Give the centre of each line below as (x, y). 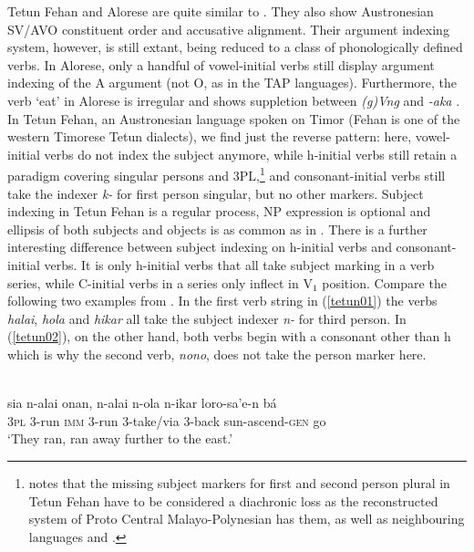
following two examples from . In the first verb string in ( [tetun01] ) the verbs (222, 301)
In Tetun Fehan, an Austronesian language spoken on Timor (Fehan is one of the (234, 118)
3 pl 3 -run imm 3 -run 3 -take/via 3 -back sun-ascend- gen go (167, 420)
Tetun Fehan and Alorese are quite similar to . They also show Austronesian (221, 11)
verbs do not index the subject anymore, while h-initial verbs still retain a (251, 154)
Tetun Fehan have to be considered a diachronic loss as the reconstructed (233, 500)
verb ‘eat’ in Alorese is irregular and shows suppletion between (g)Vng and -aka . (234, 100)
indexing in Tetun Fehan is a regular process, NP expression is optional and (219, 211)
